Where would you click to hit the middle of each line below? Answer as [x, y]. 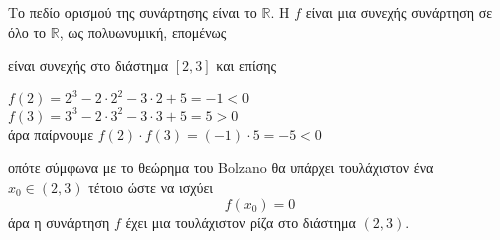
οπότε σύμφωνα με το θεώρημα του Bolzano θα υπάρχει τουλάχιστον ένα [221, 167]
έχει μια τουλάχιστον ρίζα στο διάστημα [240, 221]
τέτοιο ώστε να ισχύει [151, 186]
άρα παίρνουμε [51, 133]
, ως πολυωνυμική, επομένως [143, 31]
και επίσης [246, 65]
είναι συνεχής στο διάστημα [88, 65]
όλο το [27, 31]
